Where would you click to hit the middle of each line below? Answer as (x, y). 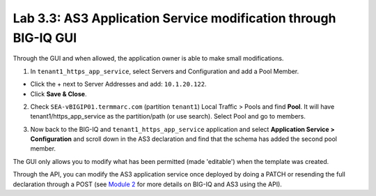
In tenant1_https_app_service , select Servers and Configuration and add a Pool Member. (165, 71)
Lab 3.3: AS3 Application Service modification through (174, 18)
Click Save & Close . (58, 93)
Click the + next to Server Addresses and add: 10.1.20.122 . (118, 84)
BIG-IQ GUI (45, 38)
